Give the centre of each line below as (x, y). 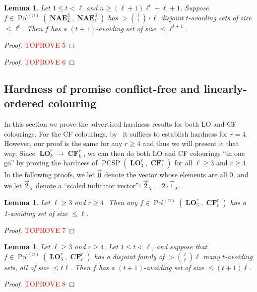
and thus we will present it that (191, 143)
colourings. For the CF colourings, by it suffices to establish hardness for (116, 133)
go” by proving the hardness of (51, 163)
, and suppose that (179, 247)
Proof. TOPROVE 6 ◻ (39, 61)
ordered (24, 103)
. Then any (121, 202)
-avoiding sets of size (220, 17)
